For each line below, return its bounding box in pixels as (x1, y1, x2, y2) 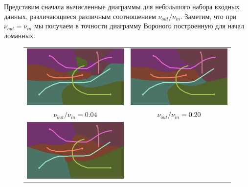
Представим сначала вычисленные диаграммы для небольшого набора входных (4, 1, 240, 11)
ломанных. (4, 30, 35, 40)
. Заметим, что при (180, 11, 237, 21)
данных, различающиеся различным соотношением (4, 11, 156, 21)
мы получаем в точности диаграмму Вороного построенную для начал (34, 21, 244, 31)
